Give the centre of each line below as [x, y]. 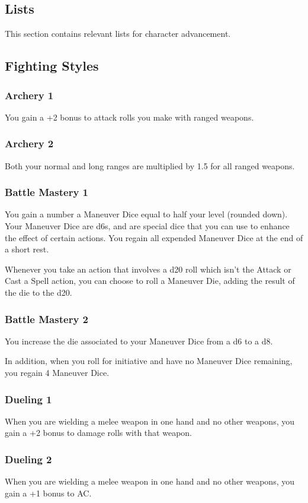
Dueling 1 [28, 399]
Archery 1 [29, 95]
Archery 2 [29, 143]
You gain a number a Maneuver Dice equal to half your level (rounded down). [146, 214]
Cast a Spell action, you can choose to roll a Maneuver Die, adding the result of [150, 281]
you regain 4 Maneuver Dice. [57, 372]
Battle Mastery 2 [46, 319]
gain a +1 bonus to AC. [48, 493]
